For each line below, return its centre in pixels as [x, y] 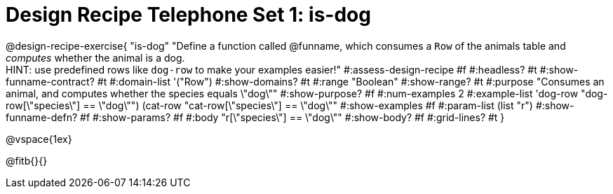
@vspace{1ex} [39, 139]
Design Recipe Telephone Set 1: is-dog [188, 15]
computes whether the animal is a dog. [95, 57]
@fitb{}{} [27, 160]
